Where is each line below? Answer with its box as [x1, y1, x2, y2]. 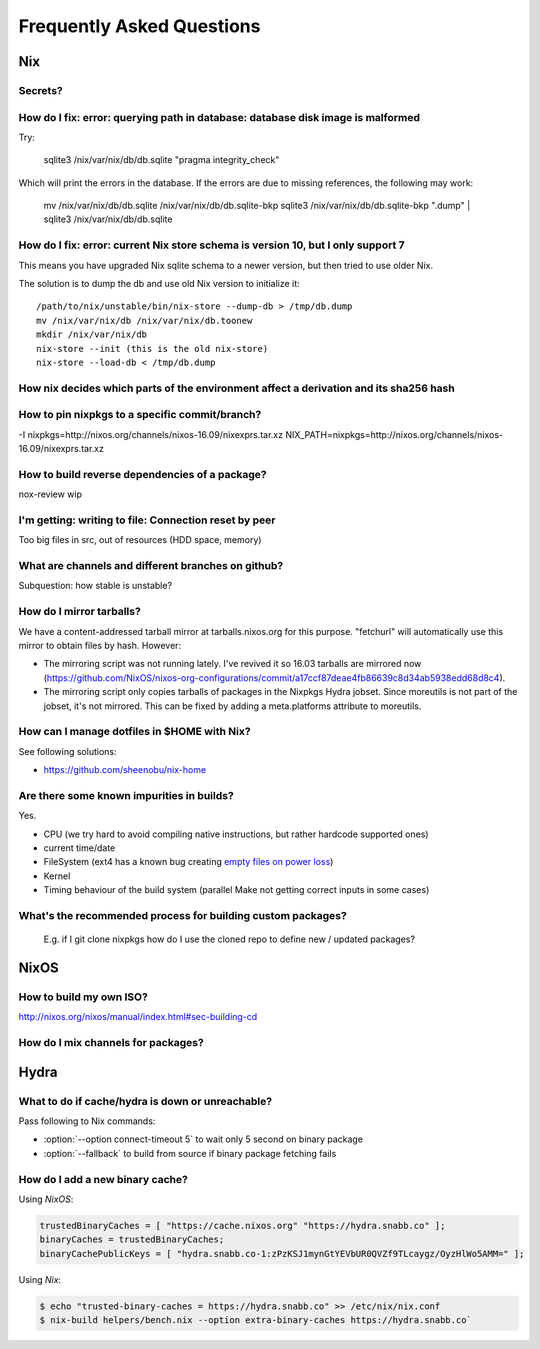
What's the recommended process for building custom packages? [18, 908, 347, 922]
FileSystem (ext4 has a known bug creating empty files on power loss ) [43, 856, 334, 868]
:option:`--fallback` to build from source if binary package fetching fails [43, 1147, 337, 1159]
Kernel [43, 870, 71, 882]
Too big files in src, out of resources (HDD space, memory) [18, 534, 262, 546]
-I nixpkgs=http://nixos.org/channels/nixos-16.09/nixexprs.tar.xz [18, 428, 284, 440]
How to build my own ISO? [18, 990, 149, 1004]
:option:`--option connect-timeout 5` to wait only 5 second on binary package [43, 1133, 364, 1145]
